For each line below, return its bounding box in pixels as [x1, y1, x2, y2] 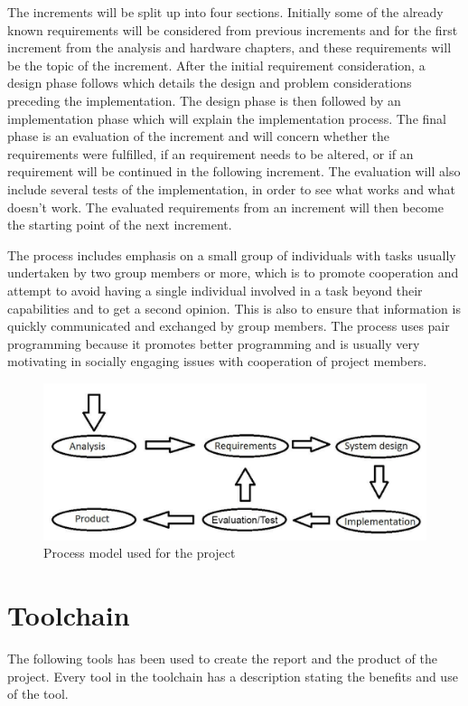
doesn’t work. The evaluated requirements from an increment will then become [7, 197, 444, 216]
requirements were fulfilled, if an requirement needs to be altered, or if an [7, 144, 414, 163]
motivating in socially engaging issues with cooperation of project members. [7, 352, 427, 371]
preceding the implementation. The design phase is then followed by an [7, 90, 401, 109]
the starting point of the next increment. [7, 215, 232, 234]
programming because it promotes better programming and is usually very [7, 334, 420, 353]
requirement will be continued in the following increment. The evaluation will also [7, 162, 461, 181]
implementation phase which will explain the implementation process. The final [7, 108, 446, 127]
